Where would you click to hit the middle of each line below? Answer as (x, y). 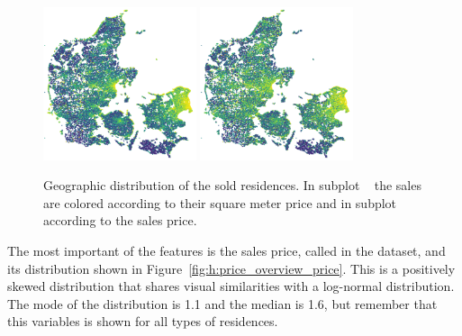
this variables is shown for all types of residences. (143, 321)
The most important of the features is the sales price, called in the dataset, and (226, 250)
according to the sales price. (120, 220)
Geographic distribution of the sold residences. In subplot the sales (232, 185)
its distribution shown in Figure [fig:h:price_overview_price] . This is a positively (231, 268)
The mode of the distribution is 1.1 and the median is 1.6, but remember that (222, 303)
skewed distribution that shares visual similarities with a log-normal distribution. (231, 286)
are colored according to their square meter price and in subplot (220, 202)
